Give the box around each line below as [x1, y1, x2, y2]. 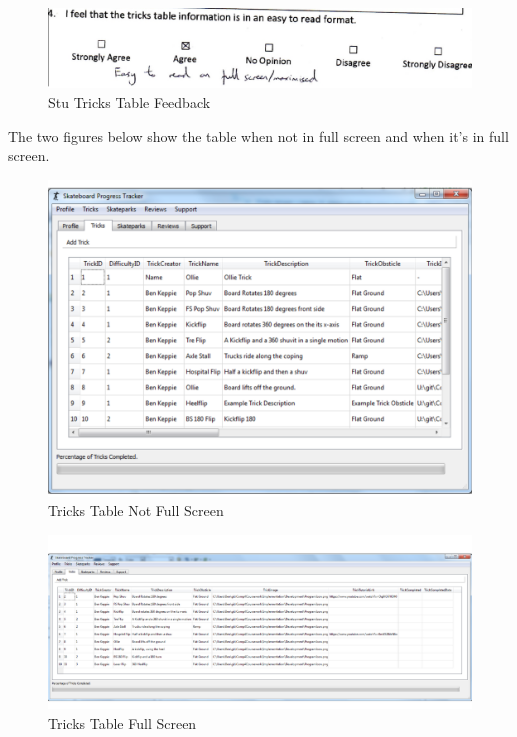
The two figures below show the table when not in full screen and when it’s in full [8, 125, 509, 146]
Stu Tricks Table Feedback [48, 91, 211, 112]
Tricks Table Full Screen [48, 712, 197, 733]
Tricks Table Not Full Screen [48, 500, 224, 521]
